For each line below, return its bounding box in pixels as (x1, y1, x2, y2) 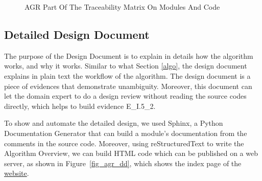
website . (4, 168, 29, 178)
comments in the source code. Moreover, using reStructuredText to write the (4, 138, 244, 148)
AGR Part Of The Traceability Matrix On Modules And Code (25, 2, 220, 12)
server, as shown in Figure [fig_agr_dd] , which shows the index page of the (4, 157, 242, 168)
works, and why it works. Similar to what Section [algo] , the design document (4, 60, 247, 71)
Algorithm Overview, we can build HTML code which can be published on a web (4, 148, 258, 159)
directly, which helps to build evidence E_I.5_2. (4, 100, 156, 111)
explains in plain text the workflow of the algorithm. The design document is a (4, 70, 251, 81)
